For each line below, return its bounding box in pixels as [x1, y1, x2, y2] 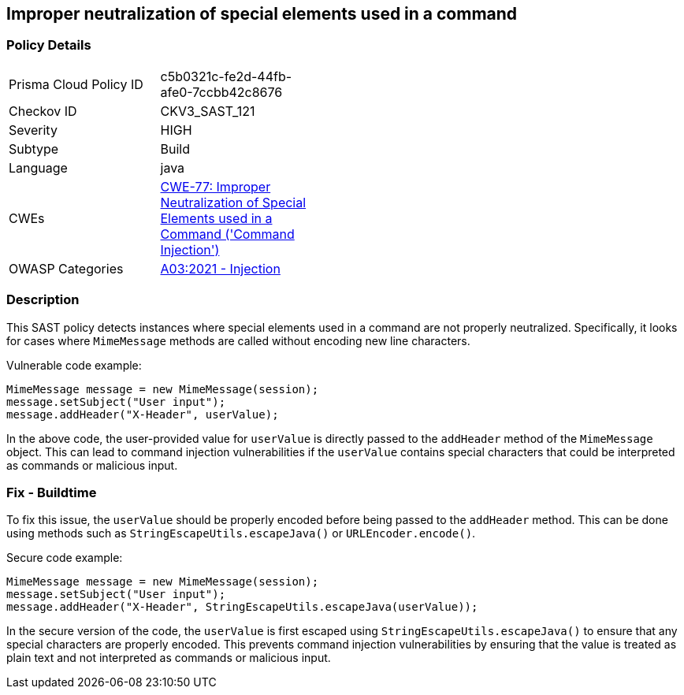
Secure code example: [6, 551, 123, 565]
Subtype [9, 140, 59, 157]
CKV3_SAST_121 [160, 102, 255, 119]
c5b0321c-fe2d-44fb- [160, 68, 292, 84]
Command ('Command [160, 225, 295, 242]
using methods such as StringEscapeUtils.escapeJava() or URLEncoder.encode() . [6, 526, 476, 541]
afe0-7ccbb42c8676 [160, 84, 283, 100]
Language [9, 159, 68, 176]
